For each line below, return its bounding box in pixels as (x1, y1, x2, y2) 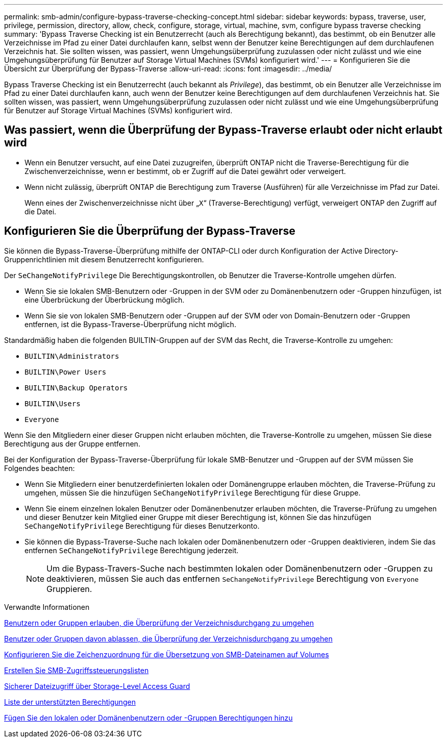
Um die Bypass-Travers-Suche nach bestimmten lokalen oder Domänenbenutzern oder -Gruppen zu (46, 563, 433, 574)
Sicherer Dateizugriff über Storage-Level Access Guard (4, 681, 190, 690)
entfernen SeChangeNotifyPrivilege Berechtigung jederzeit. (24, 546, 239, 555)
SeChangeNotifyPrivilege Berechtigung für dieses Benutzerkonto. (24, 521, 260, 530)
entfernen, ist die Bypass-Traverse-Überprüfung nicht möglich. (24, 319, 236, 329)
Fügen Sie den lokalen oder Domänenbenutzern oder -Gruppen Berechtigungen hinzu (4, 713, 293, 722)
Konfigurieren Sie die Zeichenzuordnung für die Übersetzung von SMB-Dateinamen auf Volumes (4, 650, 329, 659)
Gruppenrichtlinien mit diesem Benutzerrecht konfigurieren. (4, 255, 204, 264)
